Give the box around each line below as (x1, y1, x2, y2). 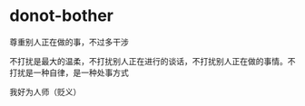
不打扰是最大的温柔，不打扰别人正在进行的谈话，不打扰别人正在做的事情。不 (9, 55, 296, 66)
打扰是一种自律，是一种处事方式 (9, 67, 129, 78)
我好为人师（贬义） (9, 86, 82, 97)
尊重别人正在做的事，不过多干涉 (9, 36, 129, 47)
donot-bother (9, 5, 113, 26)
